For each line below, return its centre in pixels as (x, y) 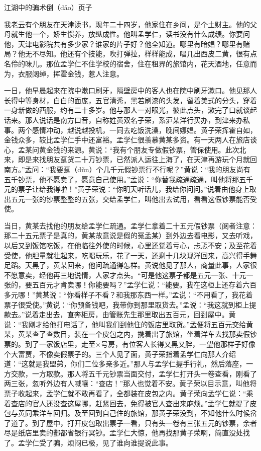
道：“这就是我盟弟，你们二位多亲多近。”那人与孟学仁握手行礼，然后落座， (125, 364)
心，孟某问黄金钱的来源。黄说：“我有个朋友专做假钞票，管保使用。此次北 (125, 149)
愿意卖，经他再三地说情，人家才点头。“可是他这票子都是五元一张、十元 (128, 275)
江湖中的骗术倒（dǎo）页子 (48, 7)
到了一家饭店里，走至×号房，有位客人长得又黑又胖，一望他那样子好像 (140, 344)
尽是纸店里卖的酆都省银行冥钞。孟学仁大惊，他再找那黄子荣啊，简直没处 (123, 433)
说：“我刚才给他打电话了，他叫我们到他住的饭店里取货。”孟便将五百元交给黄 (129, 324)
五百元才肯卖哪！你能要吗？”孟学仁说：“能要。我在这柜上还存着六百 (144, 285)
